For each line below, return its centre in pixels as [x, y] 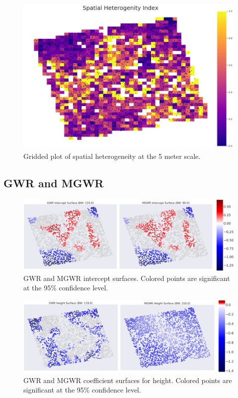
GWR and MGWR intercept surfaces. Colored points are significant [127, 278]
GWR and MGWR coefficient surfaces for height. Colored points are [128, 380]
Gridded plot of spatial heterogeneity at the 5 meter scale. [112, 156]
